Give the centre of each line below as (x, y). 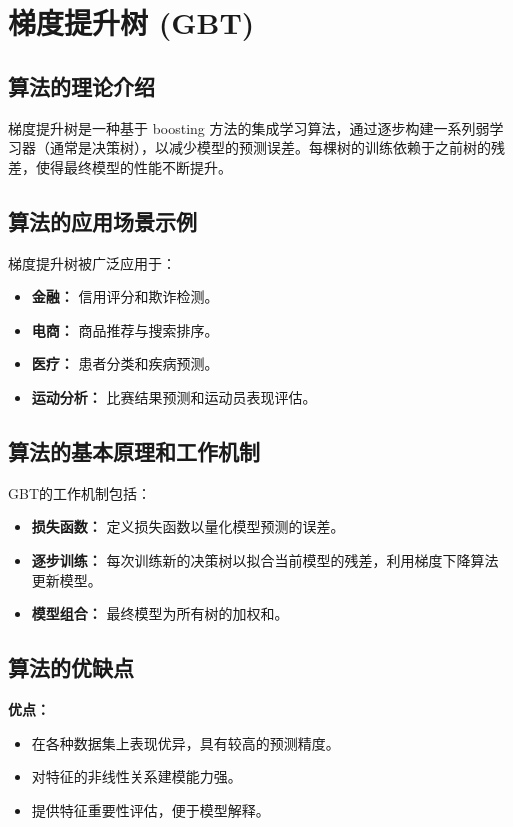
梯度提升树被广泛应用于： (92, 262)
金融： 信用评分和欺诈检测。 (125, 296)
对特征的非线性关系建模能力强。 (136, 776)
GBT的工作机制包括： (80, 492)
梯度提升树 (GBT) (131, 22)
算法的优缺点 (71, 667)
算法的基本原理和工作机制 (134, 450)
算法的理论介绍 (81, 85)
